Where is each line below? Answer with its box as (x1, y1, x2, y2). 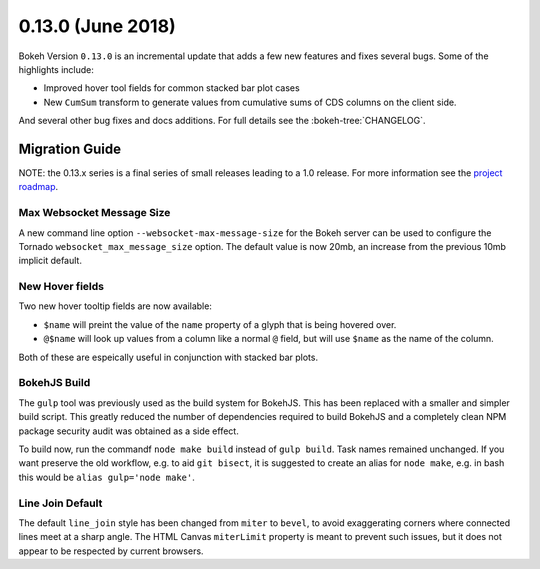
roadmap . (18, 181, 59, 193)
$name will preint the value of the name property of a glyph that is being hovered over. (43, 318, 397, 330)
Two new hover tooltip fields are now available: (18, 300, 212, 312)
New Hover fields (18, 280, 105, 294)
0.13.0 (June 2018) (18, 15, 176, 37)
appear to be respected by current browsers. (18, 545, 204, 557)
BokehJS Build (18, 376, 91, 390)
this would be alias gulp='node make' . (18, 471, 195, 483)
